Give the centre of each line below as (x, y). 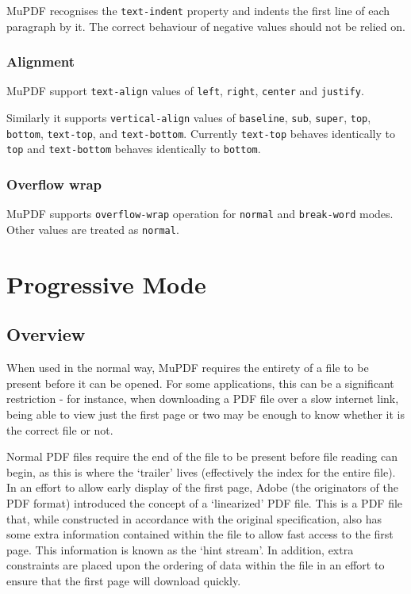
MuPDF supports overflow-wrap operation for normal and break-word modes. (200, 214)
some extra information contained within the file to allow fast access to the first (200, 534)
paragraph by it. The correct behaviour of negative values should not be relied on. (206, 26)
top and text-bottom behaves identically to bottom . (134, 149)
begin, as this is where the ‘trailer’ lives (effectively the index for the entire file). (201, 471)
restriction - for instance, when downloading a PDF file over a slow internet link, (203, 399)
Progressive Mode (106, 284)
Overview (46, 334)
